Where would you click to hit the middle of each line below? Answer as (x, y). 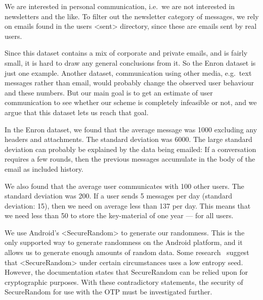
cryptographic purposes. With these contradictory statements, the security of (124, 282)
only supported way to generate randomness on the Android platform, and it (124, 242)
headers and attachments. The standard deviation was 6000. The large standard (128, 139)
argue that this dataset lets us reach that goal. (77, 112)
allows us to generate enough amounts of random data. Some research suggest (127, 252)
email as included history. (44, 168)
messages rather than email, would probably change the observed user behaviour (129, 83)
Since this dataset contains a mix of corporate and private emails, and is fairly (126, 53)
